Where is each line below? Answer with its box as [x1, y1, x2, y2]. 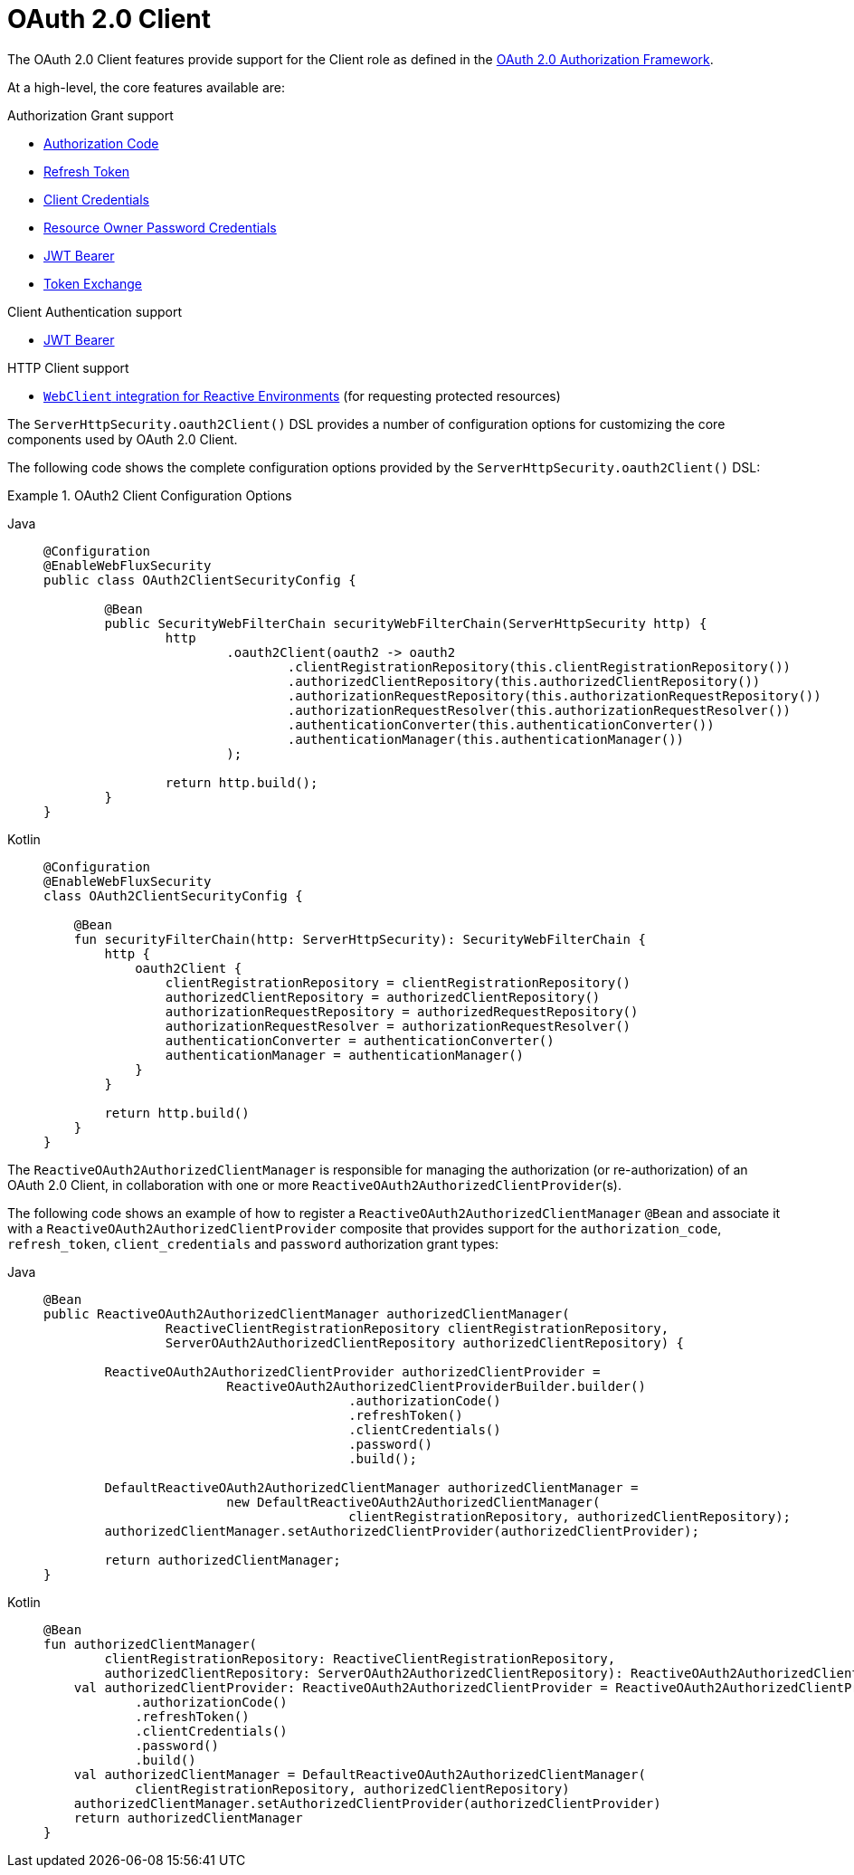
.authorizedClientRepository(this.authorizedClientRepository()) [287, 673, 761, 689]
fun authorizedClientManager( [43, 1636, 258, 1651]
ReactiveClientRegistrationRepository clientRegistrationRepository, [165, 1320, 669, 1336]
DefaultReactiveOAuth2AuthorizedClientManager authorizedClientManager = [104, 1480, 639, 1495]
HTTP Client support [7, 359, 129, 376]
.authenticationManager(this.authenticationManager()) [287, 731, 685, 747]
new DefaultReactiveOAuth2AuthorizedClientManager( [226, 1494, 601, 1509]
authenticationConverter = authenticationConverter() [165, 1033, 555, 1048]
